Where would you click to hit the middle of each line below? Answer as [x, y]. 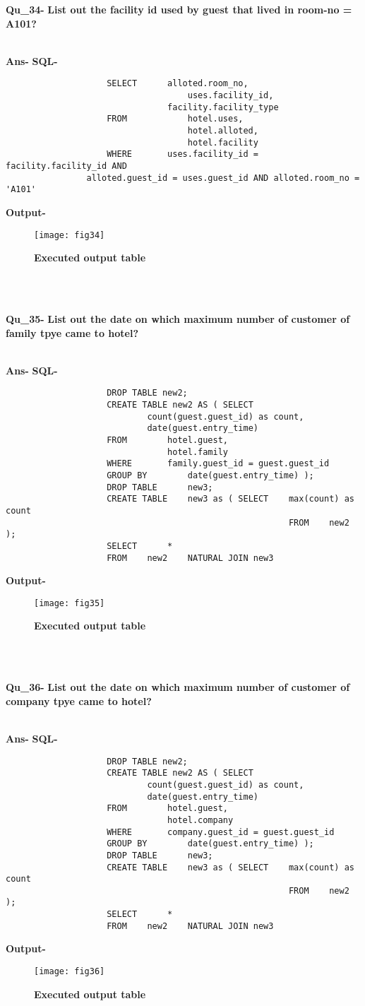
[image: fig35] [70, 603]
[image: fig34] [70, 235]
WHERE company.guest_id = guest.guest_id [221, 832]
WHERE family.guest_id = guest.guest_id [218, 464]
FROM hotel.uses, [175, 119]
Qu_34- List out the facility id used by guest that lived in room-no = [179, 9]
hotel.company [201, 820]
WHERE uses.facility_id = [182, 154]
